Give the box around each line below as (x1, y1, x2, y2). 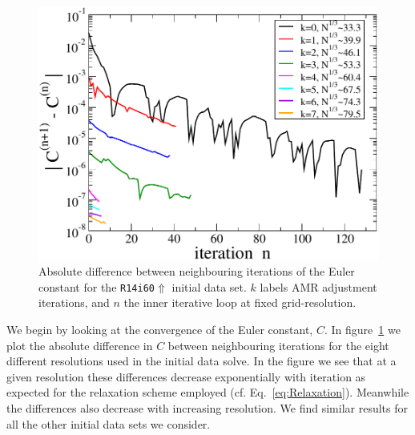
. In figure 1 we (324, 321, 401, 338)
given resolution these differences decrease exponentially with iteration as (6, 368, 366, 385)
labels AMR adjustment (260, 278, 377, 295)
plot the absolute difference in (6, 336, 153, 353)
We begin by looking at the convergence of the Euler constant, (6, 321, 313, 338)
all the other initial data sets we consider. (6, 415, 211, 432)
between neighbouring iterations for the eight (167, 336, 389, 353)
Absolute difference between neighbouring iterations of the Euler (38, 263, 355, 280)
